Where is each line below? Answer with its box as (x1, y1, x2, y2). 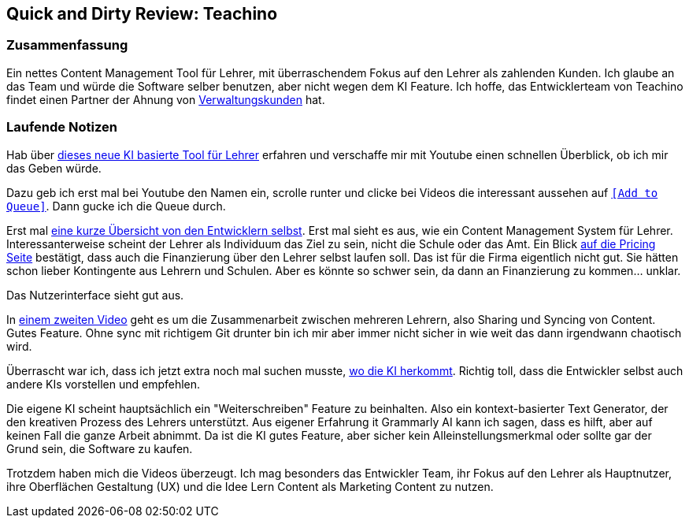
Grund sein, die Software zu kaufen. (6, 441, 193, 455)
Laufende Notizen (6, 119, 117, 136)
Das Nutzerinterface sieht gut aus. (6, 288, 184, 302)
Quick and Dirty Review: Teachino (6, 4, 278, 24)
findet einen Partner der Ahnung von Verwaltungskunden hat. (6, 92, 325, 106)
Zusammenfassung (6, 37, 128, 54)
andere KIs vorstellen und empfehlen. (6, 377, 201, 391)
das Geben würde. (6, 161, 102, 175)
